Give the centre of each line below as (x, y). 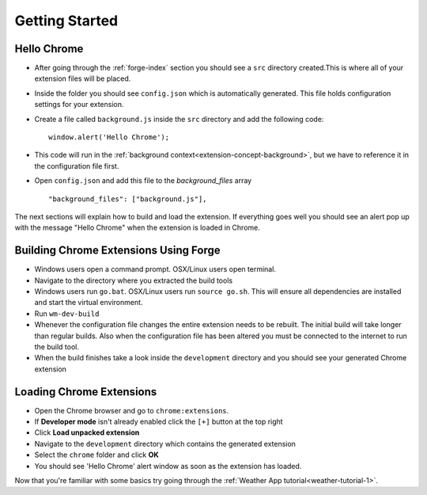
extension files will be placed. (83, 78)
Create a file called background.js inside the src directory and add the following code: (179, 119)
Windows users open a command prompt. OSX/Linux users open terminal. (155, 269)
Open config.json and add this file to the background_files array (143, 181)
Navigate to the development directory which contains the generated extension (165, 444)
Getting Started (66, 21)
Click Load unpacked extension (87, 432)
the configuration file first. (77, 166)
